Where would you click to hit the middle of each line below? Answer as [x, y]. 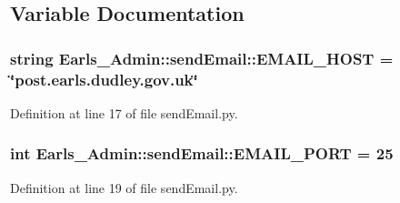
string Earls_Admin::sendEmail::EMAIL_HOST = [202, 58]
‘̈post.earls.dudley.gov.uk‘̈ [104, 79]
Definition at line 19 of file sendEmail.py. [124, 187]
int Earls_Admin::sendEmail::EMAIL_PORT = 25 [202, 153]
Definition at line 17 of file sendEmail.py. [124, 112]
